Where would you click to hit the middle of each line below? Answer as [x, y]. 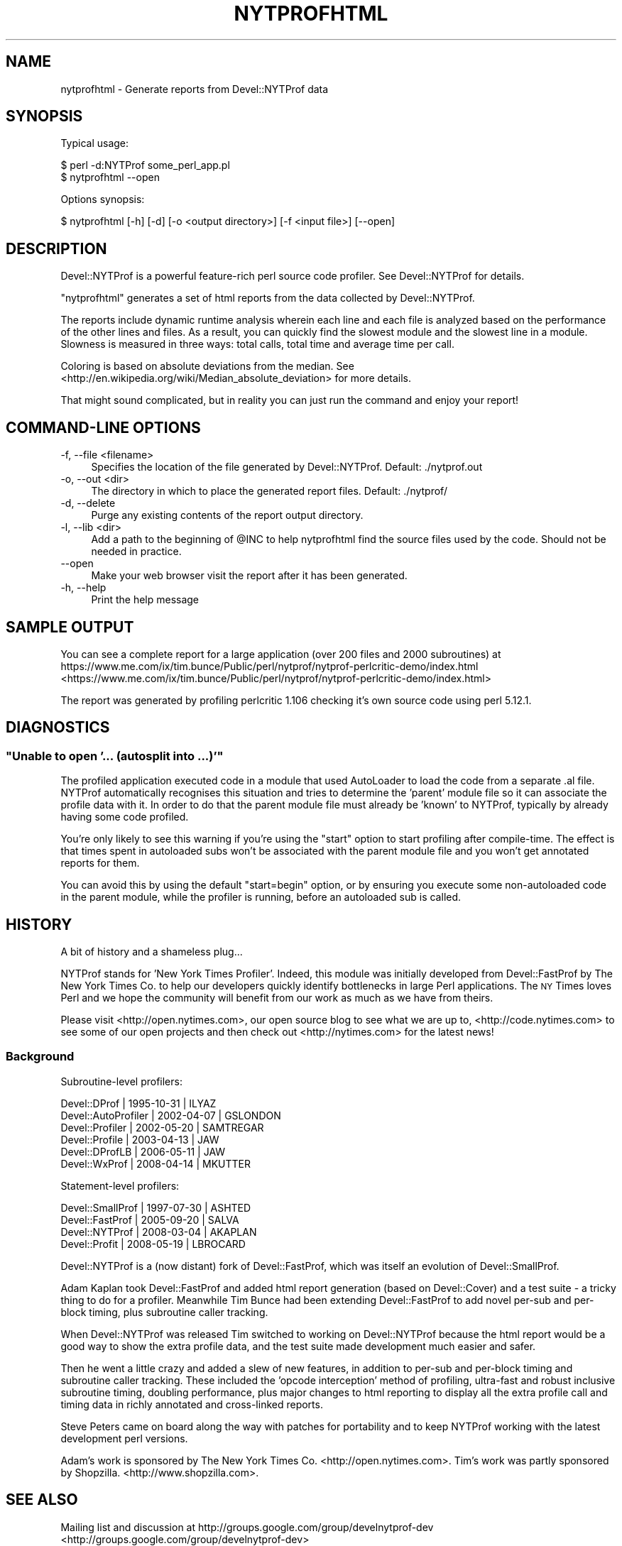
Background [40, 1057]
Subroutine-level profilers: [121, 1081]
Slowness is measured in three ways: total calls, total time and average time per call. [257, 344]
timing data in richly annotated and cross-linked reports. [192, 1404]
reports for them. [100, 863]
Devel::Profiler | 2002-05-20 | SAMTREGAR [162, 1127]
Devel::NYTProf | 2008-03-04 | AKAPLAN [159, 1232]
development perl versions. [124, 1438]
